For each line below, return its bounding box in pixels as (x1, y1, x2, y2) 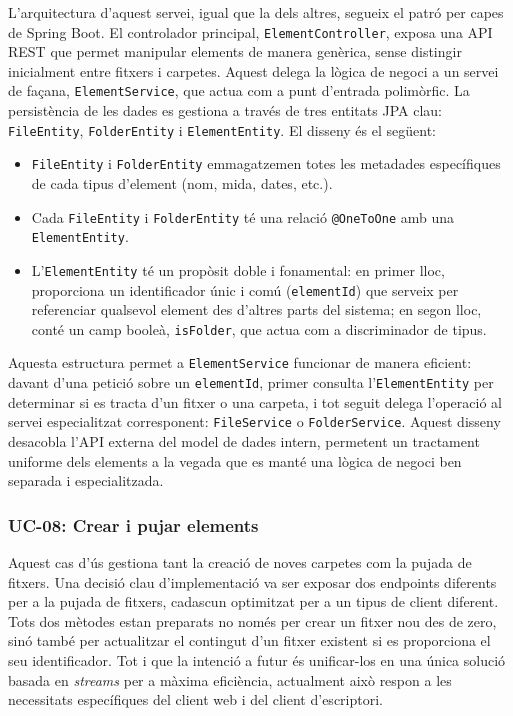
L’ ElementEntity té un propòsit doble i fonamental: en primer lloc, (31, 259, 445, 280)
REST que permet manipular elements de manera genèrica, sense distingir (8, 41, 462, 62)
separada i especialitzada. (8, 470, 164, 491)
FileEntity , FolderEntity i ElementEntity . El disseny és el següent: (8, 119, 436, 140)
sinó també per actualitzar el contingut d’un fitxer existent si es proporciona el (8, 630, 491, 651)
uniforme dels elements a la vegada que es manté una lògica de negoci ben (8, 450, 462, 471)
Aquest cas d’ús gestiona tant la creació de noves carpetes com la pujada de (8, 552, 472, 573)
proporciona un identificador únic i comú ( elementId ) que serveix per (31, 279, 459, 300)
